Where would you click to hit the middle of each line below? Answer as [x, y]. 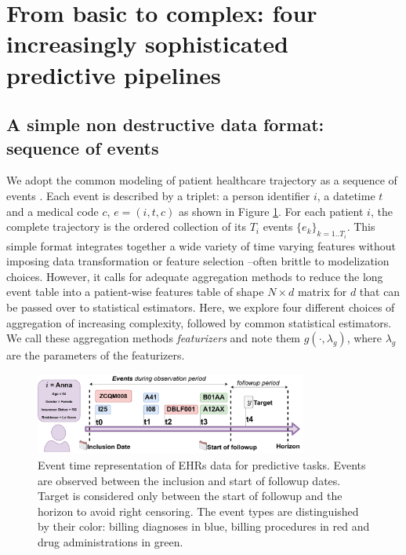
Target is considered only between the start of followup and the [190, 496]
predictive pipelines [114, 74]
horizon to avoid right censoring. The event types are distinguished [198, 511]
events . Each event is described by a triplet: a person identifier [158, 195]
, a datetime [346, 195]
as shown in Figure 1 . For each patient [271, 211]
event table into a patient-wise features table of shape [135, 292]
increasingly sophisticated [147, 44]
